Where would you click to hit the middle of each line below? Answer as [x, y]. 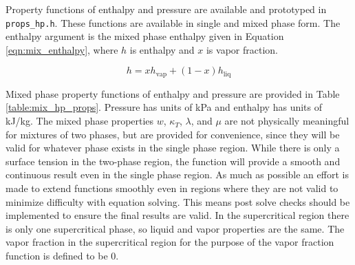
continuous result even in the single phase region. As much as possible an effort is [177, 174]
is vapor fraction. [242, 49]
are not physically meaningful [287, 121]
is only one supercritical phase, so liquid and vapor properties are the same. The [175, 228]
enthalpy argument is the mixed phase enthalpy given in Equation [145, 36]
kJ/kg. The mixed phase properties [80, 121]
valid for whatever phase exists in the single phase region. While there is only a [173, 148]
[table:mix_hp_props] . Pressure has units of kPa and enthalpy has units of [164, 107]
